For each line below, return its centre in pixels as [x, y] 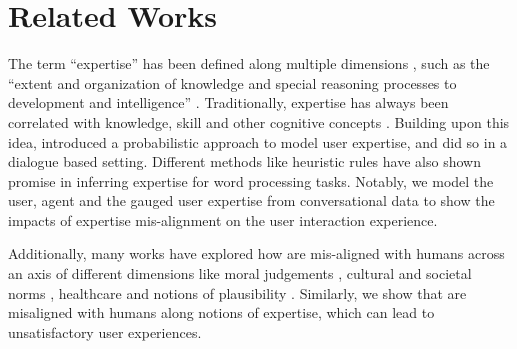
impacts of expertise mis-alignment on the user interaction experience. [223, 219]
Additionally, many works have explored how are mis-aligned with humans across [256, 253]
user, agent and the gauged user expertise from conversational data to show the [251, 200]
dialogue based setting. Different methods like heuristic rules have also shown [244, 161]
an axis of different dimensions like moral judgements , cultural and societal [240, 273]
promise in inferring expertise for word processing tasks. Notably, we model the [251, 180]
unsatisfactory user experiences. [105, 331]
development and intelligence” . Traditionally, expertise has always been [228, 102]
